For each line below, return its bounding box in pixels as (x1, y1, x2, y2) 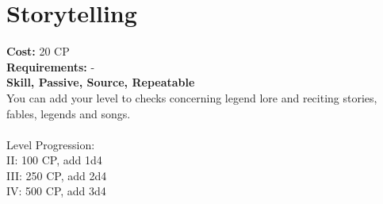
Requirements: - (6, 58, 95, 75)
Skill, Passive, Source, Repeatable (6, 74, 195, 90)
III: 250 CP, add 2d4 (6, 167, 107, 183)
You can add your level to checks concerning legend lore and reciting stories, (6, 89, 377, 106)
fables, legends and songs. (6, 105, 131, 121)
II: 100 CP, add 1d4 (6, 152, 102, 168)
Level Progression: (6, 136, 95, 152)
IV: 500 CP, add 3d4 (6, 183, 106, 199)
